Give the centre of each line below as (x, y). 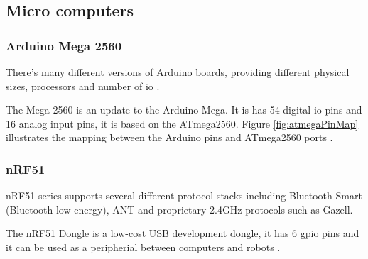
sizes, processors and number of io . (83, 86)
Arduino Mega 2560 (64, 45)
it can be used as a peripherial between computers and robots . (143, 247)
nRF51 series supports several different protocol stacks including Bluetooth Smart (184, 195)
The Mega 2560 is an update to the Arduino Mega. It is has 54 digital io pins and (184, 110)
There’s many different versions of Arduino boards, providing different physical (178, 72)
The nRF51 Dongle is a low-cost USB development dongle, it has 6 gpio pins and (183, 233)
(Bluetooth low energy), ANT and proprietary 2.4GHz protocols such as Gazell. (179, 209)
